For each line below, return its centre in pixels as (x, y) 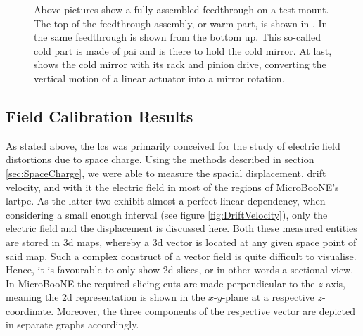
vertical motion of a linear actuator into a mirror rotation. (159, 78)
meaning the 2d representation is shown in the (106, 297)
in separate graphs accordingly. (72, 324)
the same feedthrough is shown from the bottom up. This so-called (178, 37)
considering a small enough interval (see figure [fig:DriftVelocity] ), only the (167, 214)
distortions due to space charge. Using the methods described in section (160, 159)
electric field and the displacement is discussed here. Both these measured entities (181, 228)
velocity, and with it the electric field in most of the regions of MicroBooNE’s (172, 187)
